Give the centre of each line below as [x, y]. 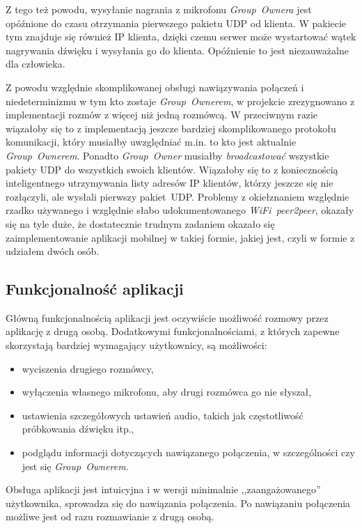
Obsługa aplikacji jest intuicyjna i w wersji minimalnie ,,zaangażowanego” [163, 489]
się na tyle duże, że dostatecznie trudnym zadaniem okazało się [140, 223]
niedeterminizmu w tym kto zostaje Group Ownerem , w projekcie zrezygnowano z [180, 101]
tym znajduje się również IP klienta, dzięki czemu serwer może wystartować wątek [181, 37]
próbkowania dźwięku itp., [78, 429]
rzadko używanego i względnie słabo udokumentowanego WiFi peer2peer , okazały [180, 210]
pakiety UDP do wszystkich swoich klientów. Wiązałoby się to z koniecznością [172, 169]
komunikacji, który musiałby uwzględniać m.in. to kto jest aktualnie [151, 142]
